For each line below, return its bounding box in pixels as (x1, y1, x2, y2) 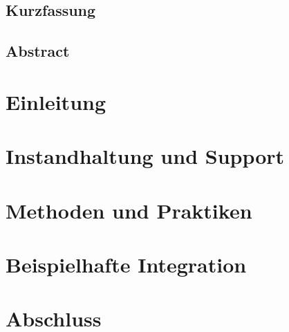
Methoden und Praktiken (6, 196, 252, 224)
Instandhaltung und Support (6, 142, 285, 170)
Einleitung (6, 87, 106, 116)
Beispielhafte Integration (6, 250, 247, 278)
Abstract (6, 40, 70, 62)
